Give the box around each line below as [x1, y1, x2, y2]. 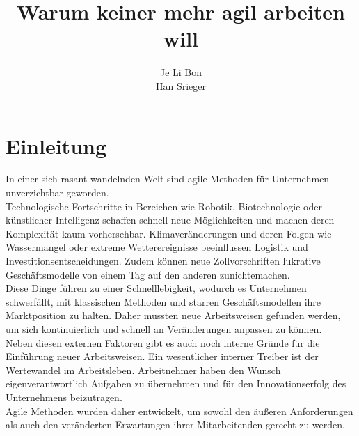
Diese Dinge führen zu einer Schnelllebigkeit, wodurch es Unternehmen [6, 281, 307, 295]
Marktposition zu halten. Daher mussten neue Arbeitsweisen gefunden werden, [6, 308, 341, 322]
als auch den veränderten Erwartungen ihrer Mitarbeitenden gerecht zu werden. [6, 417, 345, 432]
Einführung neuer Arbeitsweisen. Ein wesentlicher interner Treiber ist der [6, 349, 319, 364]
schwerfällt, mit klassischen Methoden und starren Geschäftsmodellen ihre [6, 294, 321, 309]
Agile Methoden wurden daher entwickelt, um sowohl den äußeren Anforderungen [6, 403, 353, 418]
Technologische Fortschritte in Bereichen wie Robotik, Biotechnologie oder [6, 198, 322, 213]
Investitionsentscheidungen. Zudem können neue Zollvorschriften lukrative [6, 254, 321, 267]
